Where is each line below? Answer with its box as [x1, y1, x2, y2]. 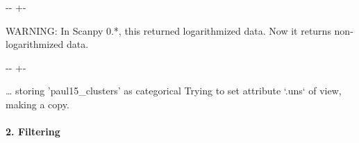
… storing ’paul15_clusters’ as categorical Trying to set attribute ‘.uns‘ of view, [6, 83, 342, 98]
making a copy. [6, 96, 69, 111]
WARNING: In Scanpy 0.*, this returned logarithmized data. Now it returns [6, 23, 331, 37]
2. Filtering [6, 124, 60, 139]
